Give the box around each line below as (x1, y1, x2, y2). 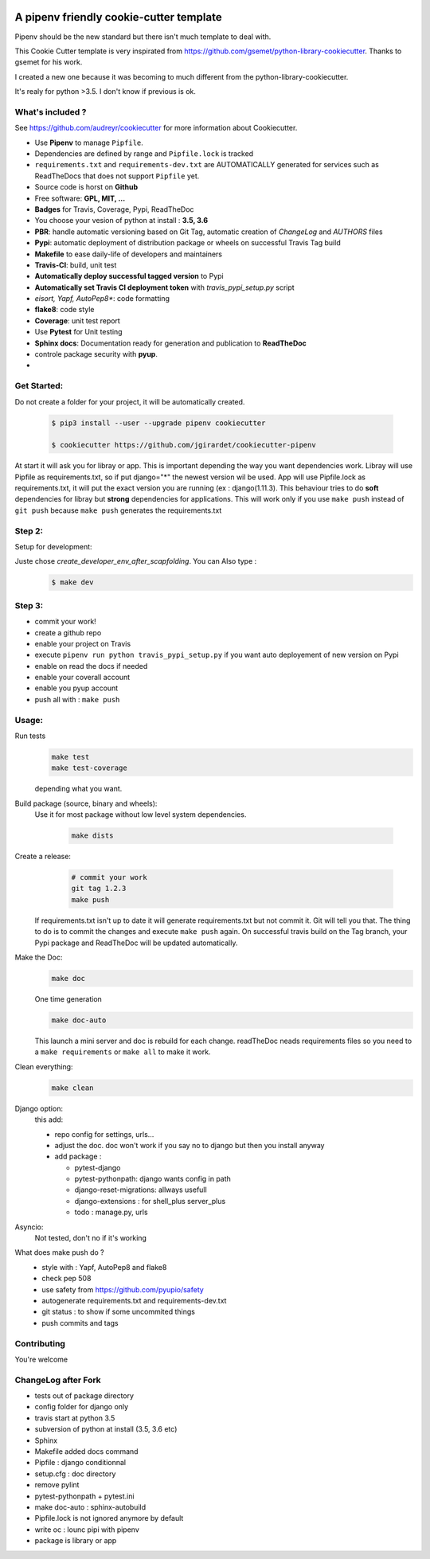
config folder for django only (34, 1402, 129, 1412)
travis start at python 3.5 (34, 1413, 115, 1423)
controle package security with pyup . (34, 350, 158, 359)
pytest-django (74, 1162, 121, 1172)
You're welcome (14, 1354, 68, 1364)
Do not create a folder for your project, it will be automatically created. (14, 397, 245, 406)
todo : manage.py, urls (74, 1207, 148, 1217)
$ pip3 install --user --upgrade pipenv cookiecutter (51, 418, 266, 428)
